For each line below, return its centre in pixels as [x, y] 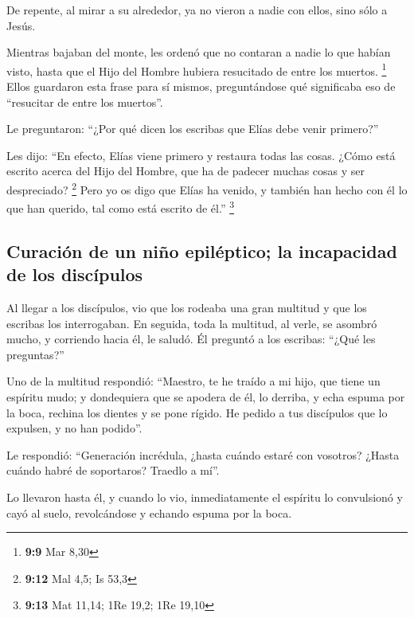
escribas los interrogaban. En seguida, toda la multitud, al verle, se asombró [192, 323]
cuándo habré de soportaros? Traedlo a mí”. [113, 470]
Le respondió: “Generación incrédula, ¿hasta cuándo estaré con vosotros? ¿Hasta [203, 454]
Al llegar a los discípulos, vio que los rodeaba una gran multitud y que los [187, 308]
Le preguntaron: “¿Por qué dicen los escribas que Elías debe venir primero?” [193, 129]
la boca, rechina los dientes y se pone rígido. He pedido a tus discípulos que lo [197, 412]
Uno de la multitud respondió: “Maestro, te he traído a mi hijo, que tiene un [193, 381]
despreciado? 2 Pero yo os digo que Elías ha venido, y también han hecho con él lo [207, 188]
